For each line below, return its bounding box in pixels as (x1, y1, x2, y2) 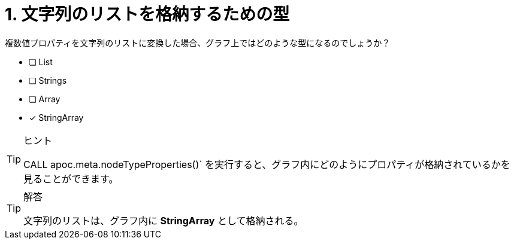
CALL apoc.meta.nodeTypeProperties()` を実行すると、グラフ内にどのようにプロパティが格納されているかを (23, 158, 510, 170)
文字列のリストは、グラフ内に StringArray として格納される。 (23, 214, 304, 227)
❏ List (29, 56, 53, 67)
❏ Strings (29, 75, 67, 86)
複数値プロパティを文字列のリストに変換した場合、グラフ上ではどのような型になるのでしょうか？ (5, 37, 391, 48)
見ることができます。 (23, 172, 119, 185)
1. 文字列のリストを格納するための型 (5, 4, 290, 25)
